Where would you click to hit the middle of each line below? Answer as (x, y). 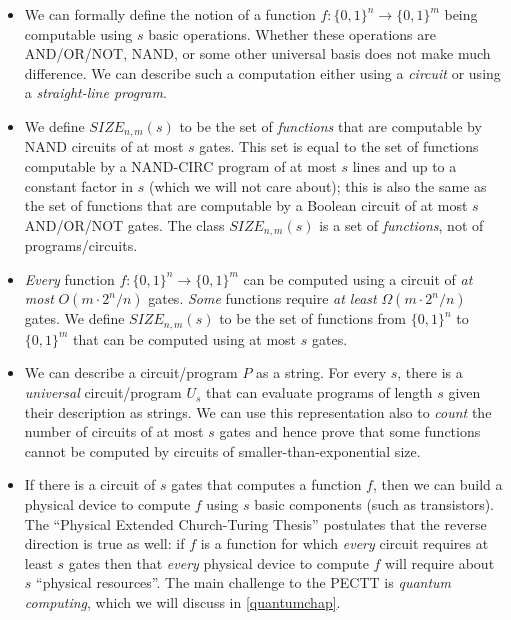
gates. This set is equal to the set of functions (339, 146)
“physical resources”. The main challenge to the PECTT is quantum (244, 582)
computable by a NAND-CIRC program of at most (180, 166)
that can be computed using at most (185, 338)
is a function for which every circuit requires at (344, 543)
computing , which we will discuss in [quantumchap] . (182, 602)
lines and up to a (404, 166)
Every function (69, 278)
